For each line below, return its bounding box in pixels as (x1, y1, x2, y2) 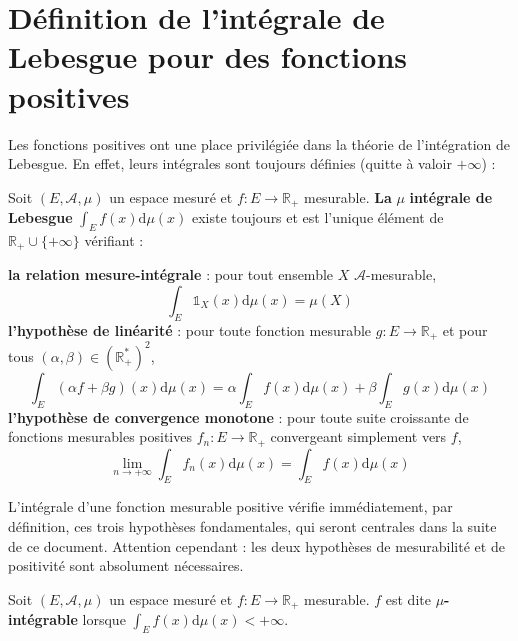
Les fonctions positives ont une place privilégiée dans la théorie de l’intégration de (8, 133, 510, 154)
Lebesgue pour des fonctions (8, 36, 408, 77)
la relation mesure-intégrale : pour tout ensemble (8, 264, 334, 285)
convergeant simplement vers (270, 426, 447, 447)
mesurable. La (304, 186, 392, 207)
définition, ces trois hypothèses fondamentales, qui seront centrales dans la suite (8, 515, 497, 536)
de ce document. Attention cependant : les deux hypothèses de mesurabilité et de (8, 535, 505, 556)
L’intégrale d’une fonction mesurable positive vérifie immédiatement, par (8, 496, 453, 517)
